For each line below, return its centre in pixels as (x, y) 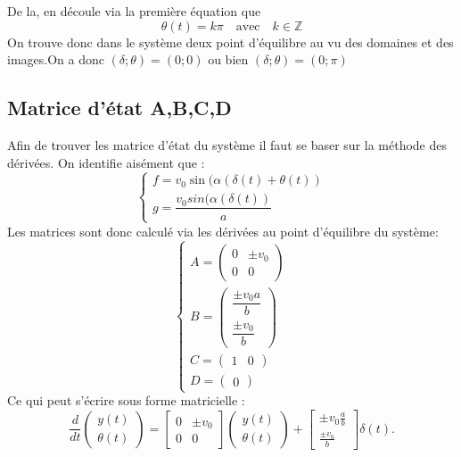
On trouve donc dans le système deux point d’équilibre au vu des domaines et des (230, 42)
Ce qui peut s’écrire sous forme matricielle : (126, 400)
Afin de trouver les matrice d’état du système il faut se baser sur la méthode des (227, 144)
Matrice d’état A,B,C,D (119, 108)
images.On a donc (56, 59)
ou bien (228, 59)
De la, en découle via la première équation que (134, 11)
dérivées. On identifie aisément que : (106, 162)
